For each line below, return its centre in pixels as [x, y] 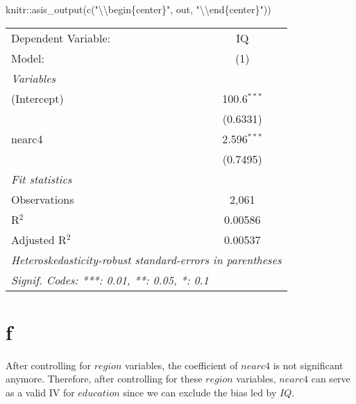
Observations [43, 199]
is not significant [308, 365]
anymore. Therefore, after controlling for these [104, 379]
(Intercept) [37, 98]
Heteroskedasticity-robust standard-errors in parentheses [146, 259]
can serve [331, 379]
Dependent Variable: [61, 38]
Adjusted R [39, 239]
